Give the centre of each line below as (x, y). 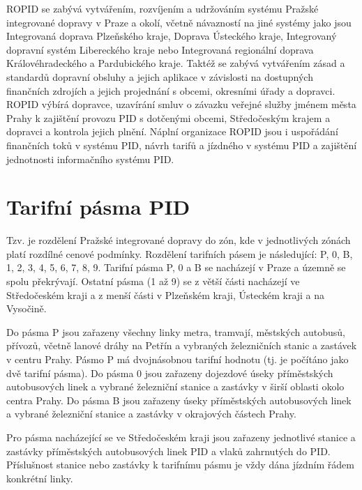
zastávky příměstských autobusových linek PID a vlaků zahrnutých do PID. (168, 451)
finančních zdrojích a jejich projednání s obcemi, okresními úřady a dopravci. (171, 90)
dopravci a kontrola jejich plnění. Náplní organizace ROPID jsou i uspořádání (172, 131)
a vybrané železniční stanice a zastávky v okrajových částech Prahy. (151, 414)
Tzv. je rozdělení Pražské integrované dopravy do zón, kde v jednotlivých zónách (179, 240)
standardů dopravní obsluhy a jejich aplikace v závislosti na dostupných (160, 76)
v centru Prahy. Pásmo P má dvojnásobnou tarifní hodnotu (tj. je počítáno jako (178, 359)
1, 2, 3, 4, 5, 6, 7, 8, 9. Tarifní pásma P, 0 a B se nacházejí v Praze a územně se (176, 267)
